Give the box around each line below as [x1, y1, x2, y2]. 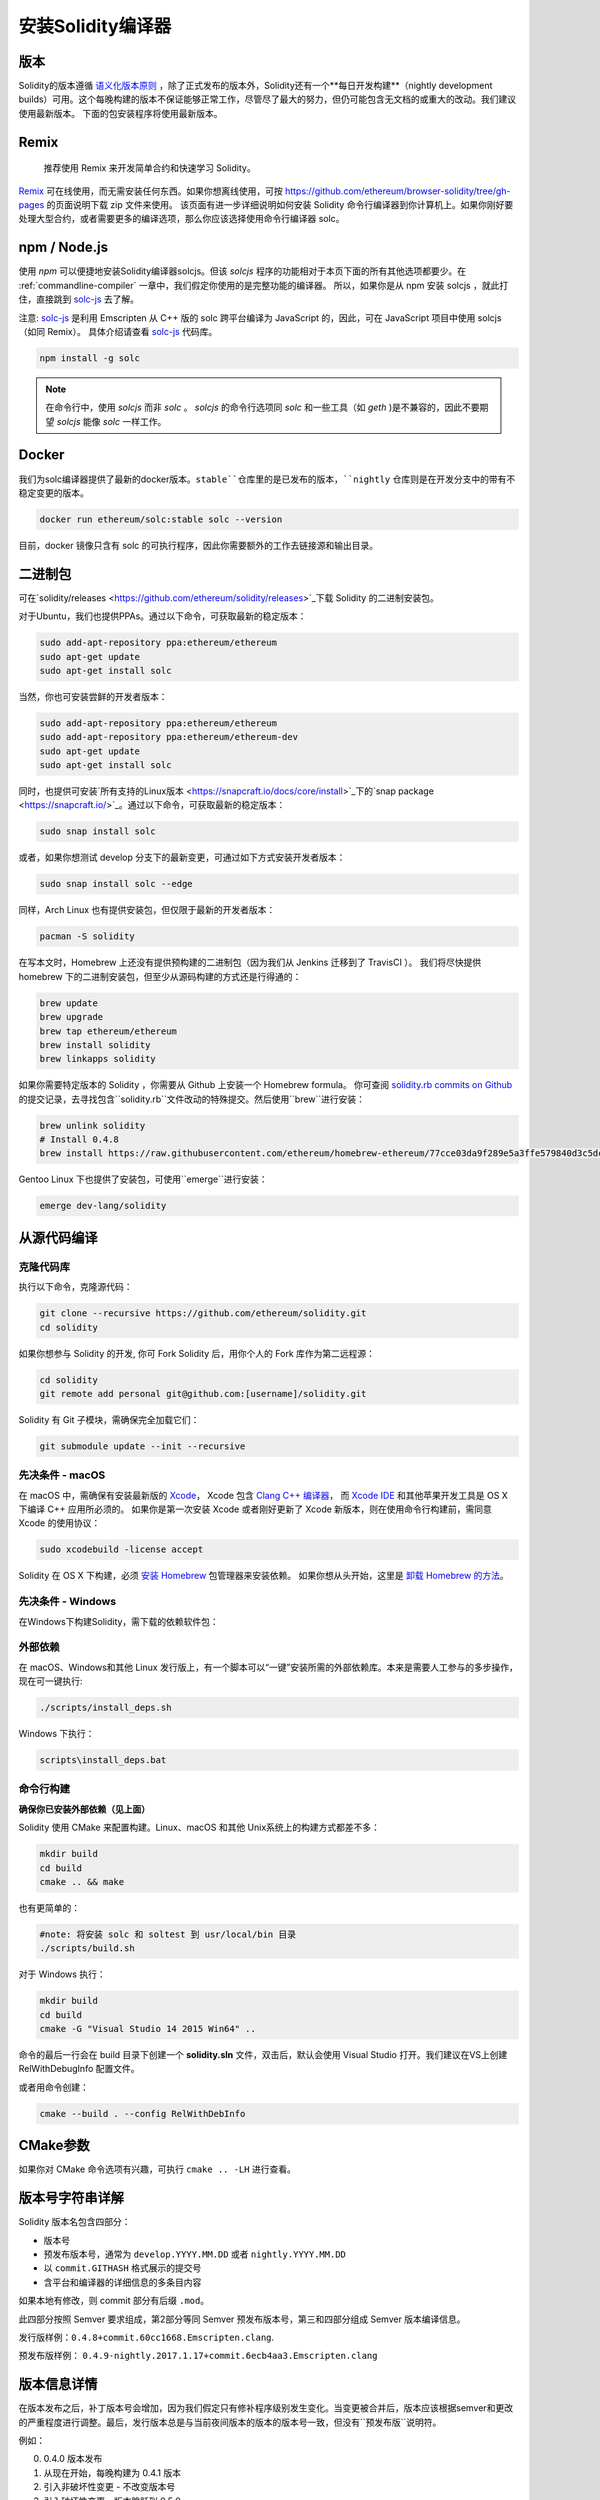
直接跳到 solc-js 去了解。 [35, 293, 140, 305]
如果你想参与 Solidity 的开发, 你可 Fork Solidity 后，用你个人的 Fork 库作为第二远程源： [18, 1347, 375, 1359]
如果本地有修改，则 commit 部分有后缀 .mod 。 [18, 2295, 210, 2307]
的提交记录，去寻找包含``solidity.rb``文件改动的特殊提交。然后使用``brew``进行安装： [18, 1093, 365, 1105]
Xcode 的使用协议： [18, 1517, 101, 1529]
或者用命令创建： [18, 2081, 89, 2093]
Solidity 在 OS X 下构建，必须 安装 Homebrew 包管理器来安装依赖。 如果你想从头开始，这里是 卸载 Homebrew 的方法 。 [18, 1570, 509, 1582]
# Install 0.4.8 [39, 1134, 120, 1145]
